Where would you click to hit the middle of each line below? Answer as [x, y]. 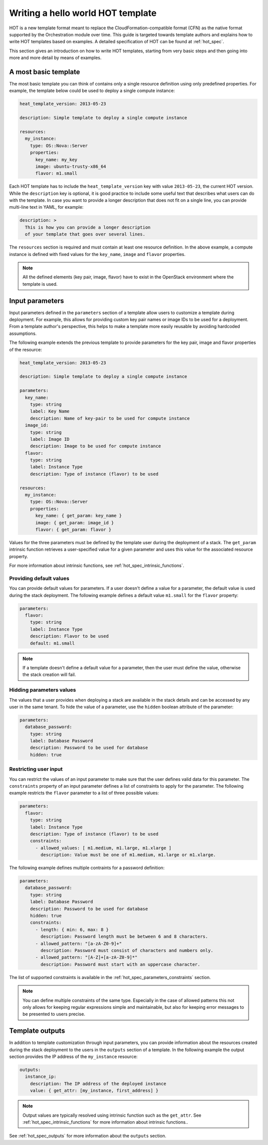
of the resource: [26, 349]
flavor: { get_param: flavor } [73, 530]
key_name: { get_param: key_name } [79, 516]
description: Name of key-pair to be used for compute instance [110, 418]
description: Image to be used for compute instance [96, 446]
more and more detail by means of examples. [55, 58]
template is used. [40, 284]
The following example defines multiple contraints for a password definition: [87, 868]
